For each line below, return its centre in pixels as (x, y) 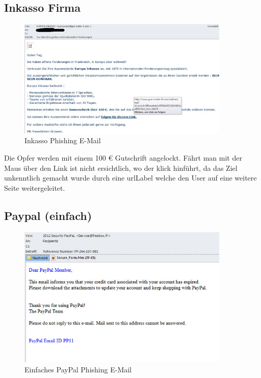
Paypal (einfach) (48, 215)
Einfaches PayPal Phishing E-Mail (78, 369)
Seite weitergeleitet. (35, 187)
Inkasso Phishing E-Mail (63, 140)
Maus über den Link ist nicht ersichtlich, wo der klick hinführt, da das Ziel (121, 168)
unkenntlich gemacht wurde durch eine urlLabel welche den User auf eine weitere (130, 178)
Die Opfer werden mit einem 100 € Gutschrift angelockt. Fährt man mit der (123, 158)
